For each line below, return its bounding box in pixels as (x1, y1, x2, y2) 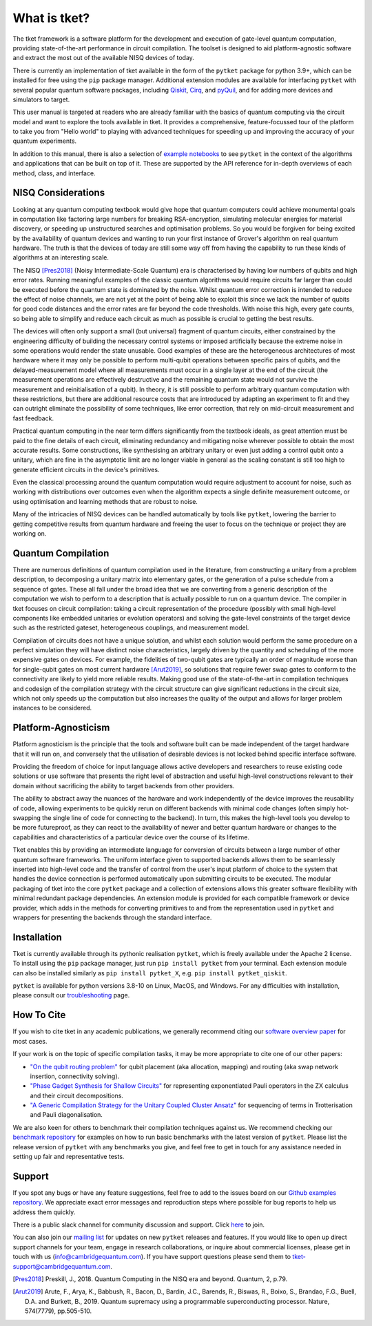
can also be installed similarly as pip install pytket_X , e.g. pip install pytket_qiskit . (12, 968, 287, 977)
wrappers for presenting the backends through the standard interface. (12, 913, 212, 922)
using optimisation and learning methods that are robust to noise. (12, 497, 198, 505)
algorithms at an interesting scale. (12, 253, 110, 262)
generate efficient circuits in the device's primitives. (12, 465, 160, 474)
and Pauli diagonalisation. (30, 1111, 103, 1119)
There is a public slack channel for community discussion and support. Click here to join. (12, 1220, 265, 1229)
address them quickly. (12, 1208, 76, 1216)
